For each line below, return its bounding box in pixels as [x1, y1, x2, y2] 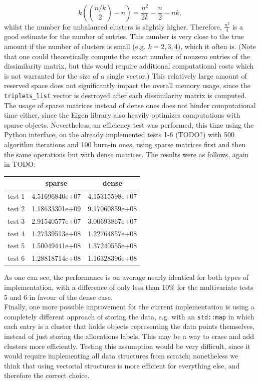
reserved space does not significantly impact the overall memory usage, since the [4, 80, 250, 91]
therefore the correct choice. [4, 370, 90, 380]
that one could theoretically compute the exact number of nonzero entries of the [4, 51, 250, 61]
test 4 [8, 228, 25, 238]
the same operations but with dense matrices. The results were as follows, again [4, 149, 249, 159]
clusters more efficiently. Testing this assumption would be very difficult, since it [4, 340, 250, 351]
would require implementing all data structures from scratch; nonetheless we [4, 350, 238, 361]
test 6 [8, 253, 25, 263]
